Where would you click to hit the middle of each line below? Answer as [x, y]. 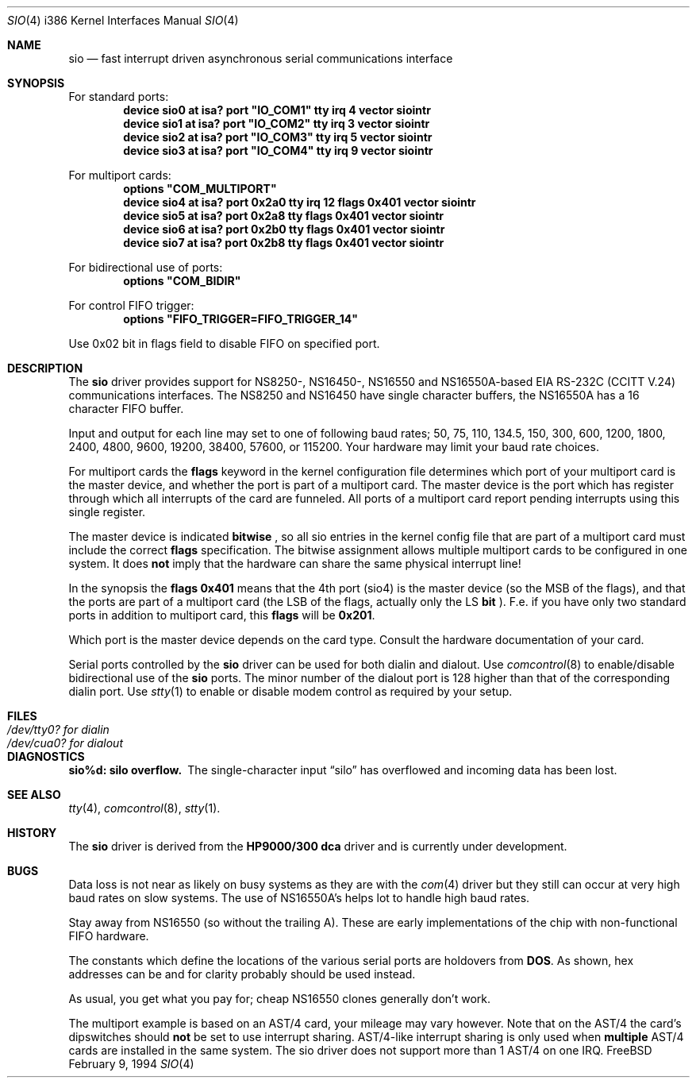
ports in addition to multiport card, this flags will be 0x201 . [222, 615]
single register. [107, 512]
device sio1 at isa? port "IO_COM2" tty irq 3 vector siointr [277, 123]
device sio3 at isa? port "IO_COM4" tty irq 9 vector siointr [278, 150]
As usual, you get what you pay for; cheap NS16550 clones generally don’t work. [279, 999]
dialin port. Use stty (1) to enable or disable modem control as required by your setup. [290, 691]
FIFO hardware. [109, 936]
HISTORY [32, 833]
